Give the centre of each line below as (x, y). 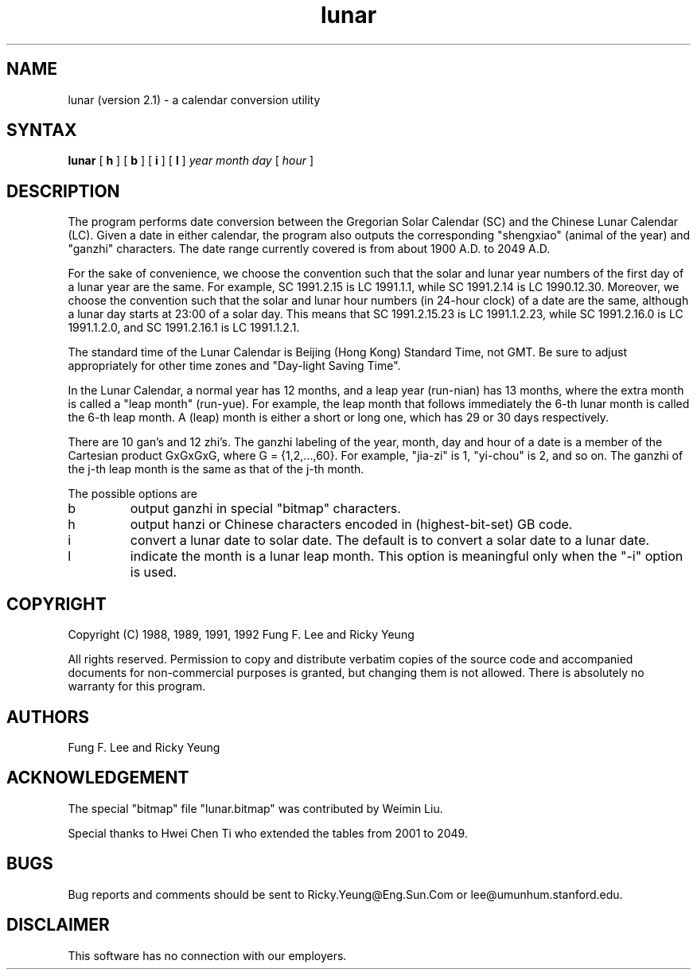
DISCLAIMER (58, 925)
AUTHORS (48, 717)
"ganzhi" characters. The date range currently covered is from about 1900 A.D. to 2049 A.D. (309, 249)
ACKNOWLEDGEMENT (98, 778)
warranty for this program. (137, 686)
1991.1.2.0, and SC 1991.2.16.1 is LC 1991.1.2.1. (184, 328)
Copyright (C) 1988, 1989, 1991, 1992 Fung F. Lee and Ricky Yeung (241, 635)
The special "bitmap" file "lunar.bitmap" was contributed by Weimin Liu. (255, 808)
